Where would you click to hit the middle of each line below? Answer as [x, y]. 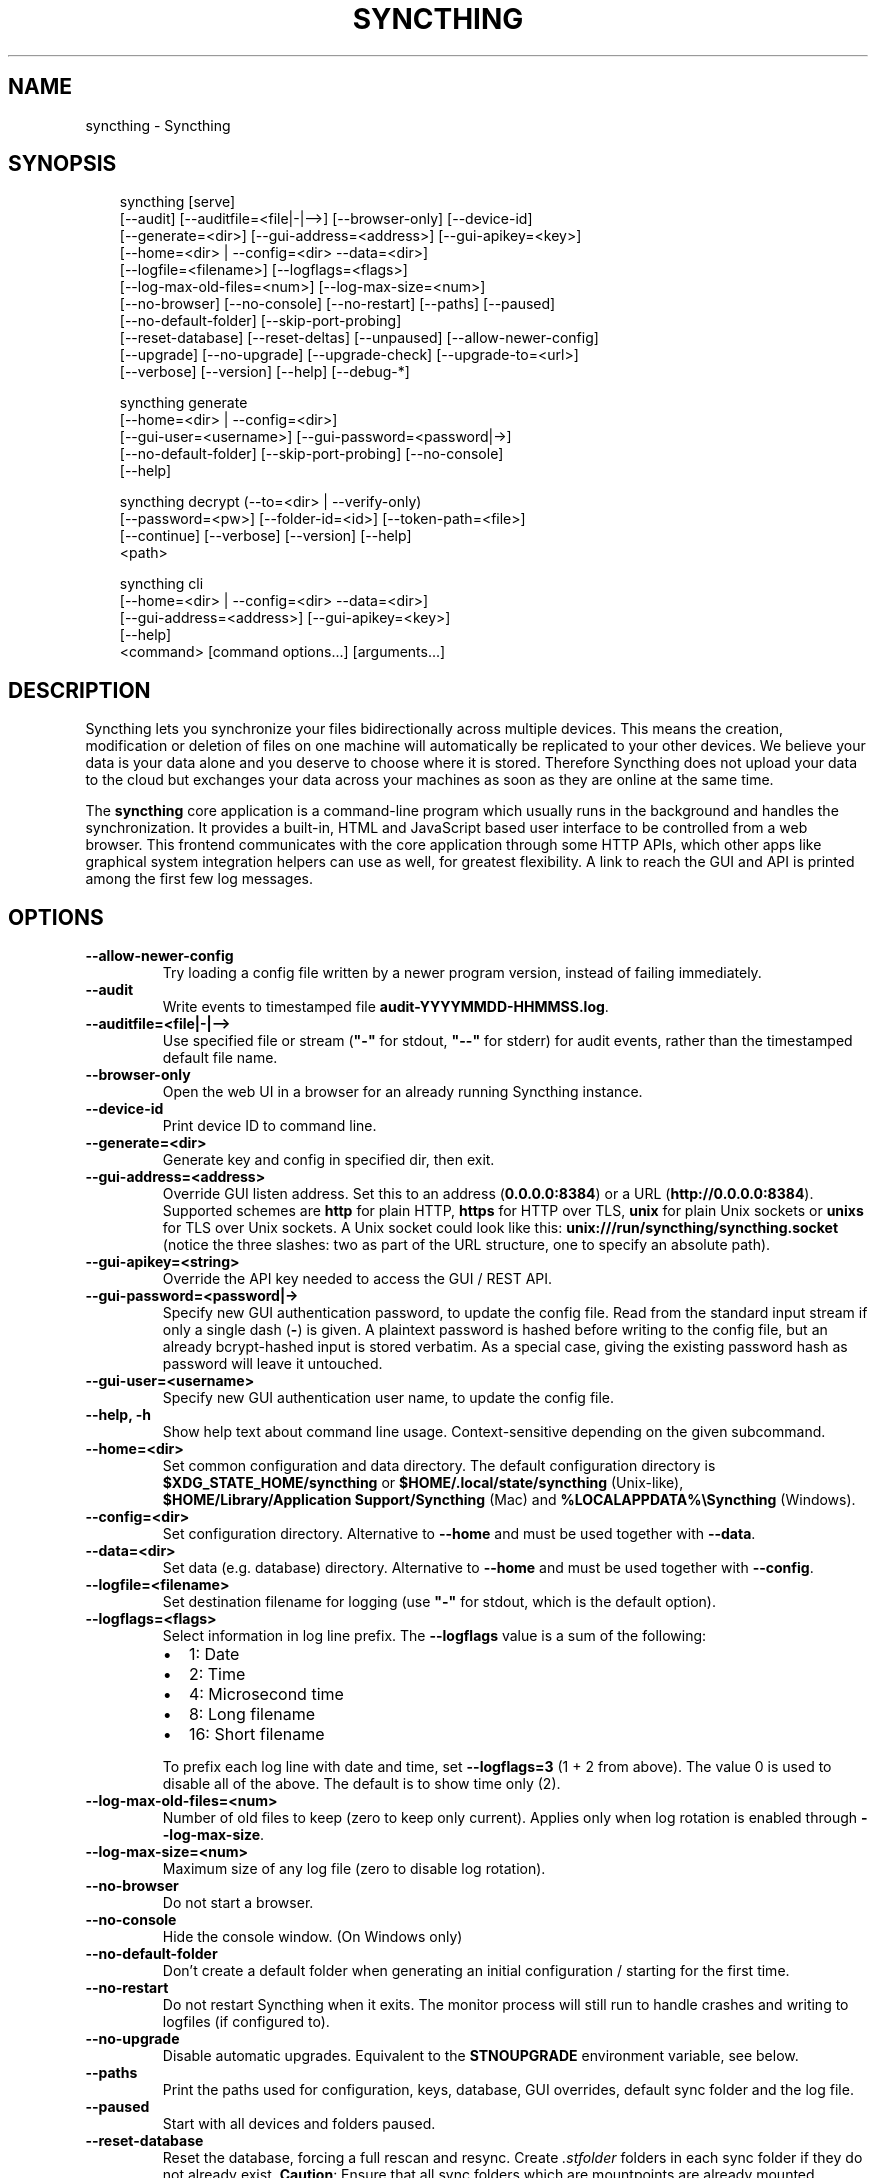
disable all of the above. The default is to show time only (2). [361, 1784]
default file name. [220, 1058]
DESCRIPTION [79, 690]
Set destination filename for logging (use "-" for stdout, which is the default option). [439, 1602]
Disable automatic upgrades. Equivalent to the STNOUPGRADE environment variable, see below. [480, 2056]
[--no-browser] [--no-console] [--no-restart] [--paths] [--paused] [337, 304]
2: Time [217, 1674]
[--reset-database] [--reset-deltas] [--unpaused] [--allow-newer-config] [359, 338]
